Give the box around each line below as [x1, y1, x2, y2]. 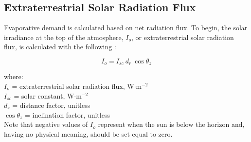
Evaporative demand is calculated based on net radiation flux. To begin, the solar [4, 22, 248, 33]
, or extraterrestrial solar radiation [131, 32, 234, 42]
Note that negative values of [4, 119, 88, 129]
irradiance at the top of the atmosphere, [4, 32, 124, 42]
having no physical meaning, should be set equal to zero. [4, 129, 173, 139]
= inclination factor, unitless [25, 109, 110, 120]
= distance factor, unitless [12, 100, 90, 110]
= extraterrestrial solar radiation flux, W [12, 81, 134, 91]
